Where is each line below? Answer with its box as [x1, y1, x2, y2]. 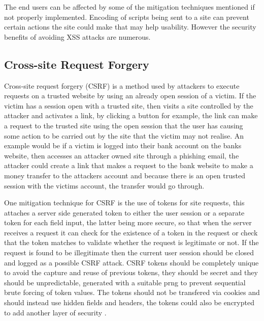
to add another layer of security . [4, 307, 107, 317]
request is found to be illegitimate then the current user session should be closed [4, 247, 254, 258]
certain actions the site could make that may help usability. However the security [4, 21, 256, 32]
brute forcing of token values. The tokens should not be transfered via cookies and [4, 287, 260, 298]
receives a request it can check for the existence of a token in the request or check [4, 227, 258, 237]
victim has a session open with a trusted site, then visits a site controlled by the [4, 100, 253, 111]
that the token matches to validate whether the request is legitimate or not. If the [4, 237, 259, 248]
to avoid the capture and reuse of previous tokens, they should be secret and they [4, 267, 258, 278]
